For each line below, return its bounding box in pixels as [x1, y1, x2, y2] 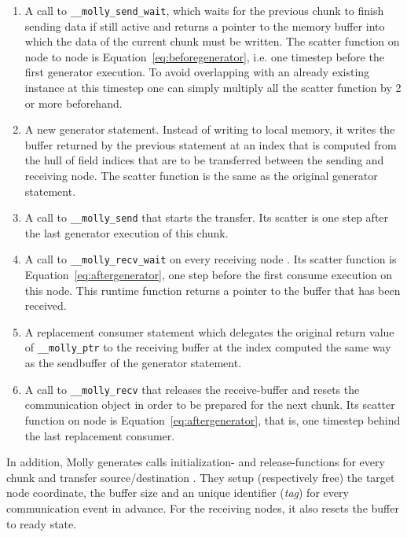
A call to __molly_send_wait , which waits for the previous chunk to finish [24, 2, 384, 18]
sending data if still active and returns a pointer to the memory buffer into [24, 17, 385, 34]
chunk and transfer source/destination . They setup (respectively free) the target [6, 469, 395, 485]
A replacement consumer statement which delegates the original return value [24, 323, 394, 340]
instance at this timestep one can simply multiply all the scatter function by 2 [24, 79, 401, 96]
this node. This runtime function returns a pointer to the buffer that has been [24, 281, 401, 298]
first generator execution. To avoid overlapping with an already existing [24, 64, 370, 80]
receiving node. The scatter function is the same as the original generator [24, 167, 378, 183]
